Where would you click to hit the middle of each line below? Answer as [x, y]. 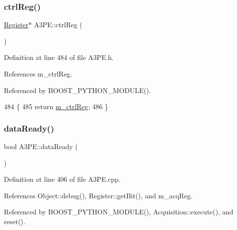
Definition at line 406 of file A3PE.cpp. [62, 179]
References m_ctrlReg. [38, 74]
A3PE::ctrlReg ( [58, 25]
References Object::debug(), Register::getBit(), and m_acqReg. [98, 195]
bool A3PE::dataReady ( [41, 146]
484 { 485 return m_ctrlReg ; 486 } [56, 106]
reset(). [15, 221]
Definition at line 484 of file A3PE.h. [59, 57]
